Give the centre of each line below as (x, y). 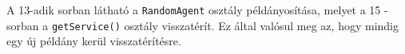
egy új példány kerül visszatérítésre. (94, 41)
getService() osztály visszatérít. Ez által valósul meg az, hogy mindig (225, 25)
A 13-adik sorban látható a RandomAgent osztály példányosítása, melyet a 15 (194, 10)
